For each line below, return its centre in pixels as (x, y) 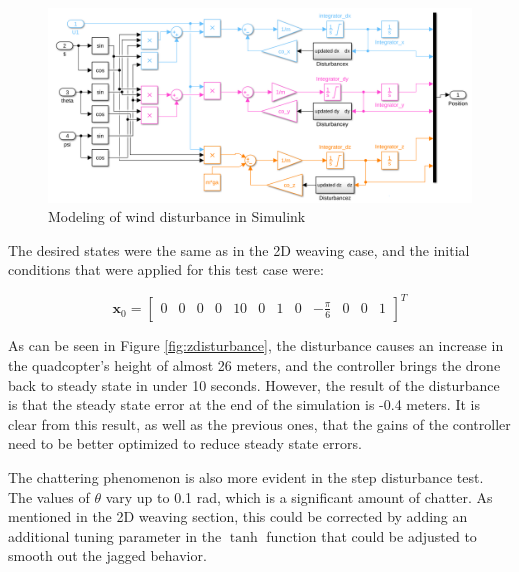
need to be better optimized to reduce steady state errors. (185, 443)
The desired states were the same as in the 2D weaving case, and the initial (239, 249)
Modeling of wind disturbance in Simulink (177, 216)
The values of (49, 496)
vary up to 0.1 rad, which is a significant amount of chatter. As (299, 496)
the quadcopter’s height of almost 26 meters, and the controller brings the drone (254, 365)
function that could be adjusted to (371, 535)
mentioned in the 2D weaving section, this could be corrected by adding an (238, 516)
